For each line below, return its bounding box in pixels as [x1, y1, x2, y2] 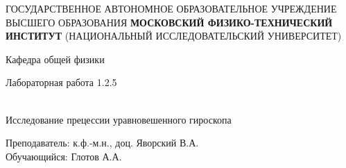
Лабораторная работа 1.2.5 [6, 75, 117, 90]
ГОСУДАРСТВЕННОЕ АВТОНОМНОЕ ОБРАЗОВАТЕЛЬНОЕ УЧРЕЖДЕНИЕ [6, 1, 337, 15]
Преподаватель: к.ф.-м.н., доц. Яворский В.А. [6, 135, 199, 150]
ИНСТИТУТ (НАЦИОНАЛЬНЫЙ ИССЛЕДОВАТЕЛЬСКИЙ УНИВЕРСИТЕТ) [6, 28, 342, 43]
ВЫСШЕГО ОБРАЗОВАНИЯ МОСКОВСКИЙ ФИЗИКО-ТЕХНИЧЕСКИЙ [6, 15, 333, 29]
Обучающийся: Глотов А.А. [6, 149, 122, 163]
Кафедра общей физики [6, 51, 105, 66]
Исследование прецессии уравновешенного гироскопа [6, 112, 232, 126]
